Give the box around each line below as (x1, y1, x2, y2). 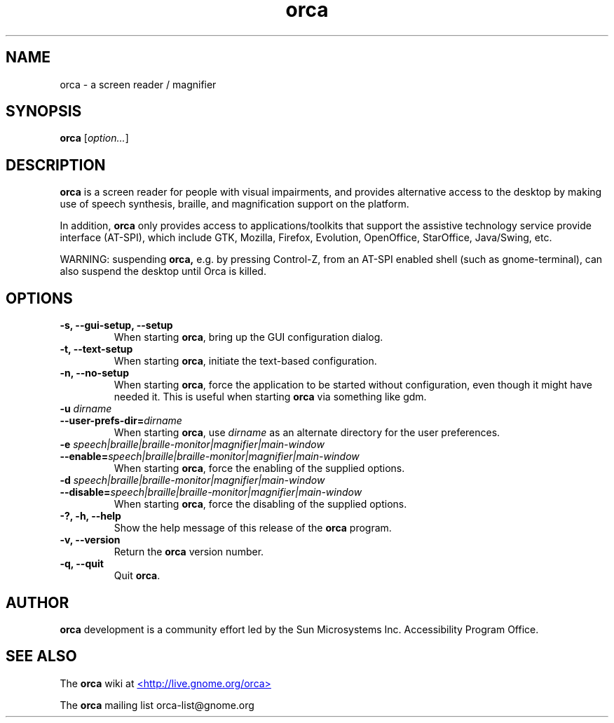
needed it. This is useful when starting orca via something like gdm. (114, 391, 427, 403)
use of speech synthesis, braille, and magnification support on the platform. (60, 198, 409, 210)
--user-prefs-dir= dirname (60, 414, 182, 427)
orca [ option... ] (60, 132, 129, 144)
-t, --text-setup (60, 343, 133, 356)
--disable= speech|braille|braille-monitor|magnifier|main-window (60, 486, 362, 499)
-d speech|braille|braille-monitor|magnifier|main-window (60, 474, 325, 487)
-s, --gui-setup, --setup (60, 319, 173, 332)
